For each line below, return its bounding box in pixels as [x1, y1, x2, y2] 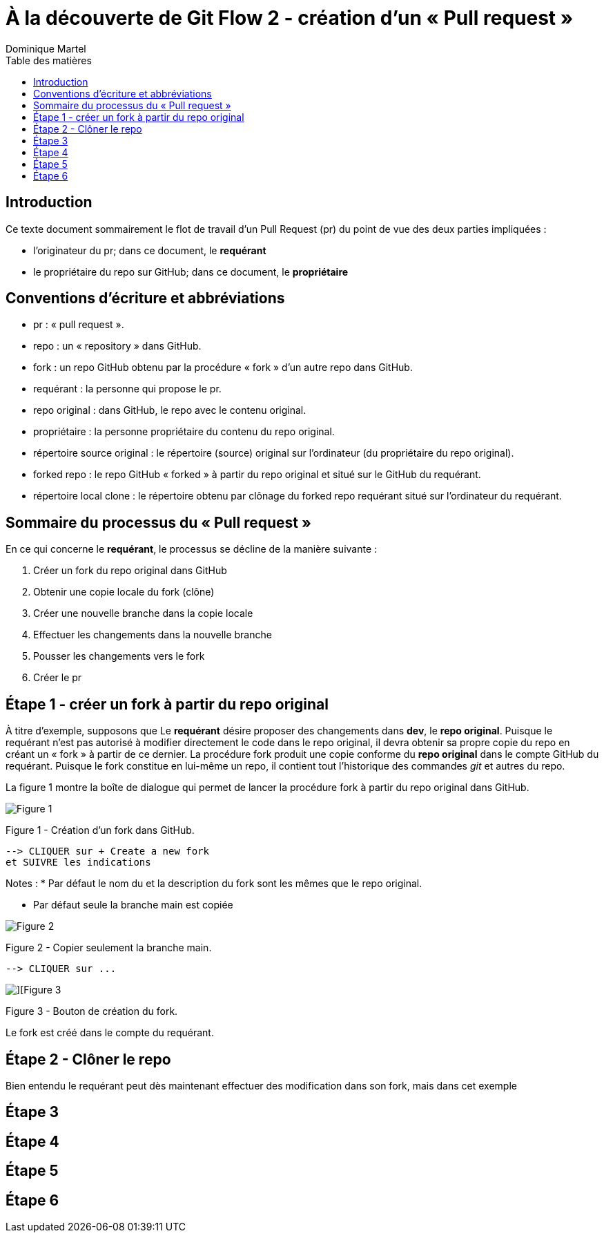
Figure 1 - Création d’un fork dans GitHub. [6, 824, 195, 837]
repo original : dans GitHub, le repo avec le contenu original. [33, 404, 306, 417]
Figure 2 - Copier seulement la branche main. [6, 942, 212, 954]
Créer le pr [33, 672, 82, 684]
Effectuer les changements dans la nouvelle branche [33, 629, 272, 641]
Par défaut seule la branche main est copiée [33, 899, 233, 911]
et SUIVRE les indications [6, 857, 151, 868]
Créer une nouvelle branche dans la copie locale [33, 607, 253, 620]
